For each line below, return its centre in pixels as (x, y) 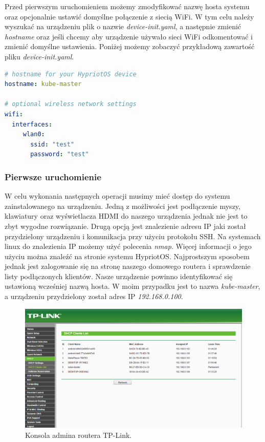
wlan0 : (34, 134)
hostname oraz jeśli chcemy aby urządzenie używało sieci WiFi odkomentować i (129, 36)
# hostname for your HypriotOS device (71, 74)
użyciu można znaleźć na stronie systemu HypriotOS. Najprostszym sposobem (127, 256)
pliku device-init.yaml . (39, 56)
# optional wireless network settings (71, 104)
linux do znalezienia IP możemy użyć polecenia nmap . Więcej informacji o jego (128, 246)
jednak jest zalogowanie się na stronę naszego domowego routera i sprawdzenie (128, 266)
